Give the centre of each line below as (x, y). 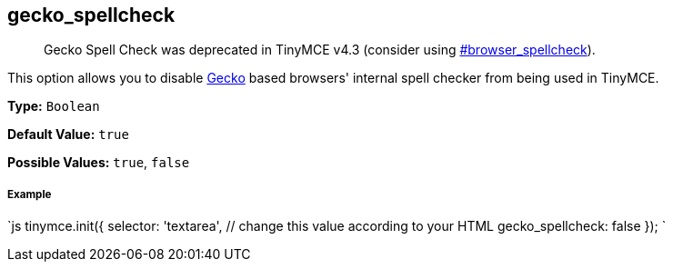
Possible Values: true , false (99, 163)
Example (30, 194)
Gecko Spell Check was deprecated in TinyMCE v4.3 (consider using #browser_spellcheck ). (320, 50)
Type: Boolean (54, 106)
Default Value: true (68, 134)
